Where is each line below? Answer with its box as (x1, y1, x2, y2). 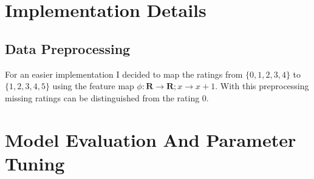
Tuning (5, 150, 65, 175)
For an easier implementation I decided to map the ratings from (5, 67, 243, 80)
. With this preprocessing (215, 79, 309, 92)
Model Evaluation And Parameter (5, 127, 296, 152)
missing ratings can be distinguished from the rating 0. (5, 91, 209, 104)
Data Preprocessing (5, 39, 131, 58)
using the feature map (52, 79, 134, 92)
